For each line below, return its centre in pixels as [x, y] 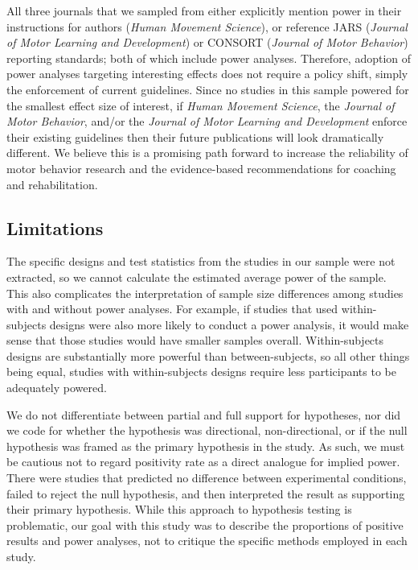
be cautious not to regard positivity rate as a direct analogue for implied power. [203, 462]
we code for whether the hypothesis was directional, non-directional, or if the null [207, 430]
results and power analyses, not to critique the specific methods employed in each [207, 541]
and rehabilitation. [52, 184]
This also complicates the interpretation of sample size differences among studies [205, 293]
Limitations [55, 227]
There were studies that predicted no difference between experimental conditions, [207, 478]
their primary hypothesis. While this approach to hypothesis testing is [179, 509]
